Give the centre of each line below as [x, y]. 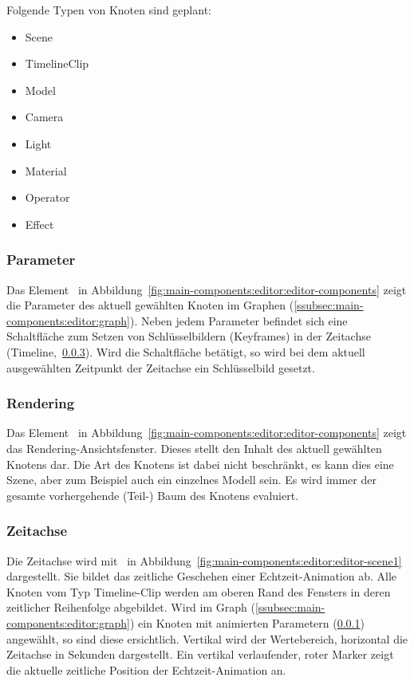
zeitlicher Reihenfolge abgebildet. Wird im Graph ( [131, 607]
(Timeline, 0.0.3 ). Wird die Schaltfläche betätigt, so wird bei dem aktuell [186, 351]
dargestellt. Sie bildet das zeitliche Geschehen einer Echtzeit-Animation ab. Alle [202, 576]
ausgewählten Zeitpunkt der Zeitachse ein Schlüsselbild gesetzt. [161, 367]
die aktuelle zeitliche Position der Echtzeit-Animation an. [146, 669]
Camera [44, 117]
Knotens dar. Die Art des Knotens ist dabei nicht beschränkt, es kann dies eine [200, 464]
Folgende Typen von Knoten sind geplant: [109, 10]
